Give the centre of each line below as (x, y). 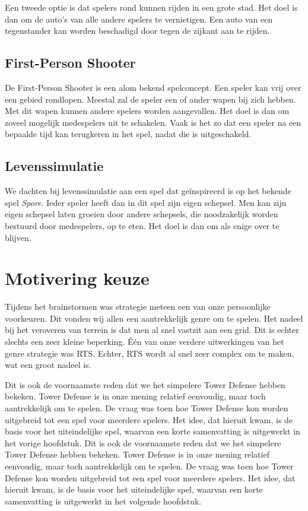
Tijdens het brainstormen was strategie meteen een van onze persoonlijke (138, 307)
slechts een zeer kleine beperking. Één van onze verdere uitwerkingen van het (145, 342)
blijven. (18, 237)
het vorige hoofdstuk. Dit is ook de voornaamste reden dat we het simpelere (143, 442)
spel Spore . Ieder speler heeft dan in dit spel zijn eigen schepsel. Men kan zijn (146, 202)
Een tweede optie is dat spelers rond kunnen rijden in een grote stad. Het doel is (151, 7)
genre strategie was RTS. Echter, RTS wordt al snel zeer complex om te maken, (150, 353)
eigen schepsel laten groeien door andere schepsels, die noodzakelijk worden (142, 214)
